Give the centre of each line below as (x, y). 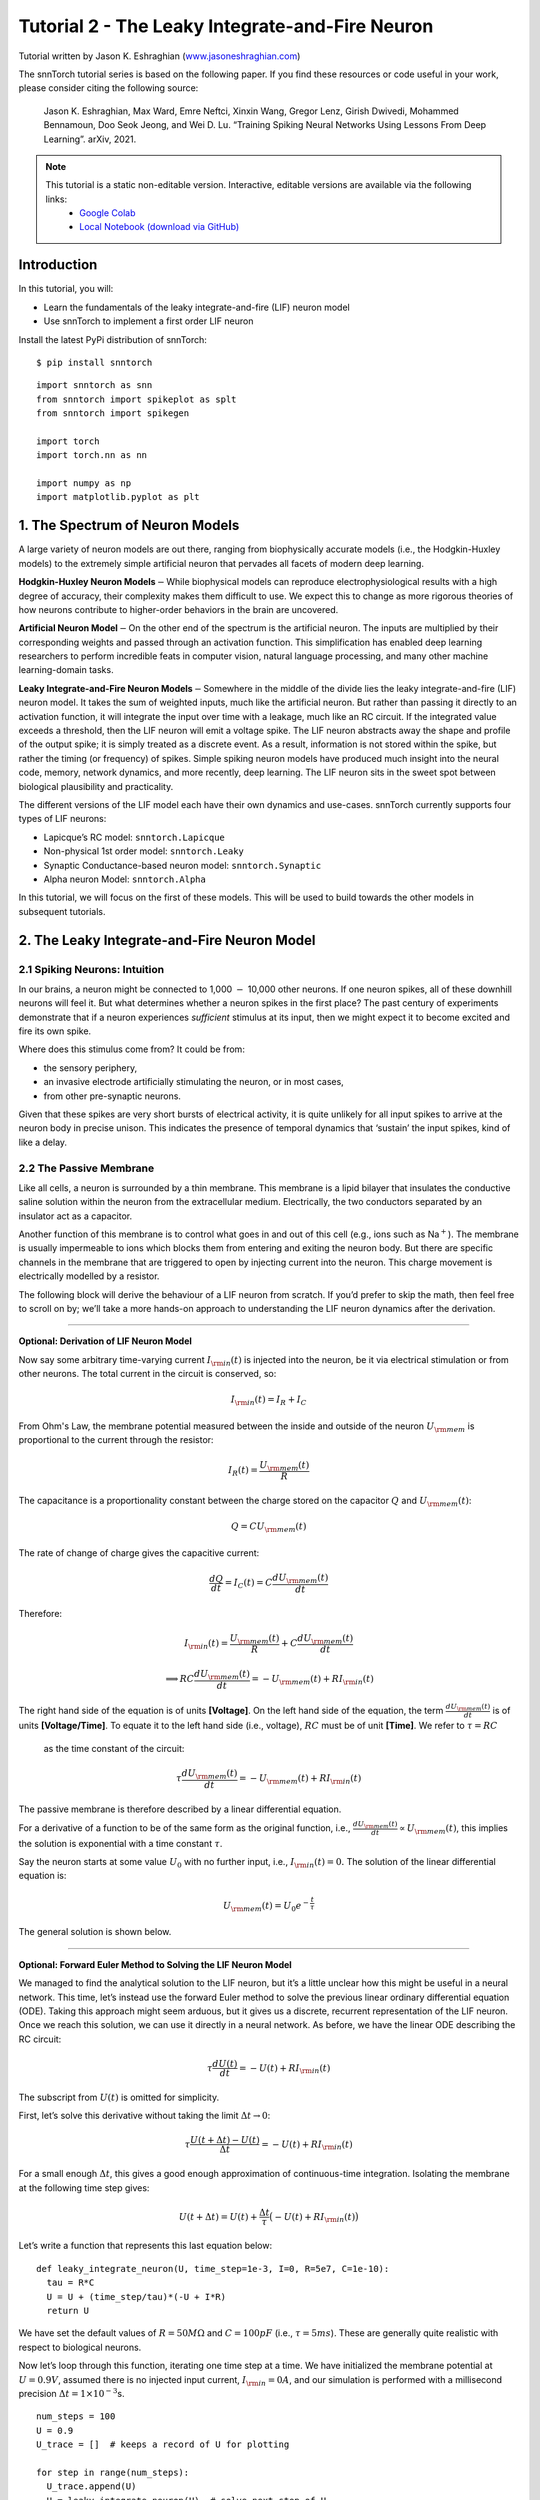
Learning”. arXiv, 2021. (90, 139)
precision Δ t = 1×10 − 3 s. (71, 2392)
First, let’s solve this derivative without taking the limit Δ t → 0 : (144, 2116)
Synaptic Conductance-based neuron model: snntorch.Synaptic (182, 865)
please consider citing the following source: (108, 88)
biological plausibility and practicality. (96, 786)
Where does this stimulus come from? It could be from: (131, 1049)
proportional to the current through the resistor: (116, 1440)
